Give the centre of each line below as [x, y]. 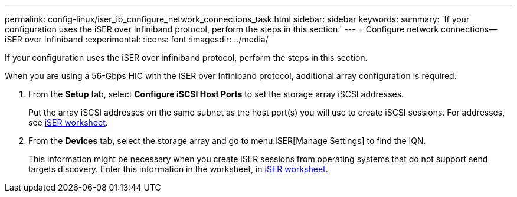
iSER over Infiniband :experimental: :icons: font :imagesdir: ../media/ [137, 39]
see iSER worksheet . [68, 122]
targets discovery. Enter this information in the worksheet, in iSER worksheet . [178, 169]
